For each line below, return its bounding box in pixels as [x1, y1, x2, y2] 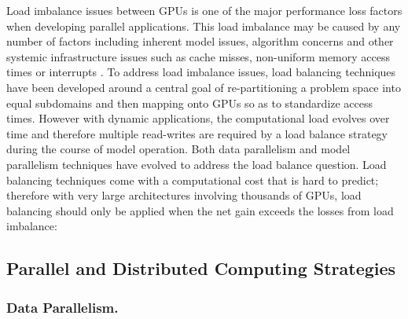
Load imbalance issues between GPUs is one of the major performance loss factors [6, 2, 402, 18]
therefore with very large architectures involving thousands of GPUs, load [6, 187, 362, 203]
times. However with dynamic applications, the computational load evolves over [6, 110, 390, 126]
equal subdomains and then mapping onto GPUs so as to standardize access [6, 94, 373, 111]
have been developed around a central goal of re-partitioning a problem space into [6, 79, 401, 95]
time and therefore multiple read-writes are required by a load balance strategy [6, 125, 388, 141]
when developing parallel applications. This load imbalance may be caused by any [6, 17, 401, 34]
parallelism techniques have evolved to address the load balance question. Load [6, 156, 387, 172]
